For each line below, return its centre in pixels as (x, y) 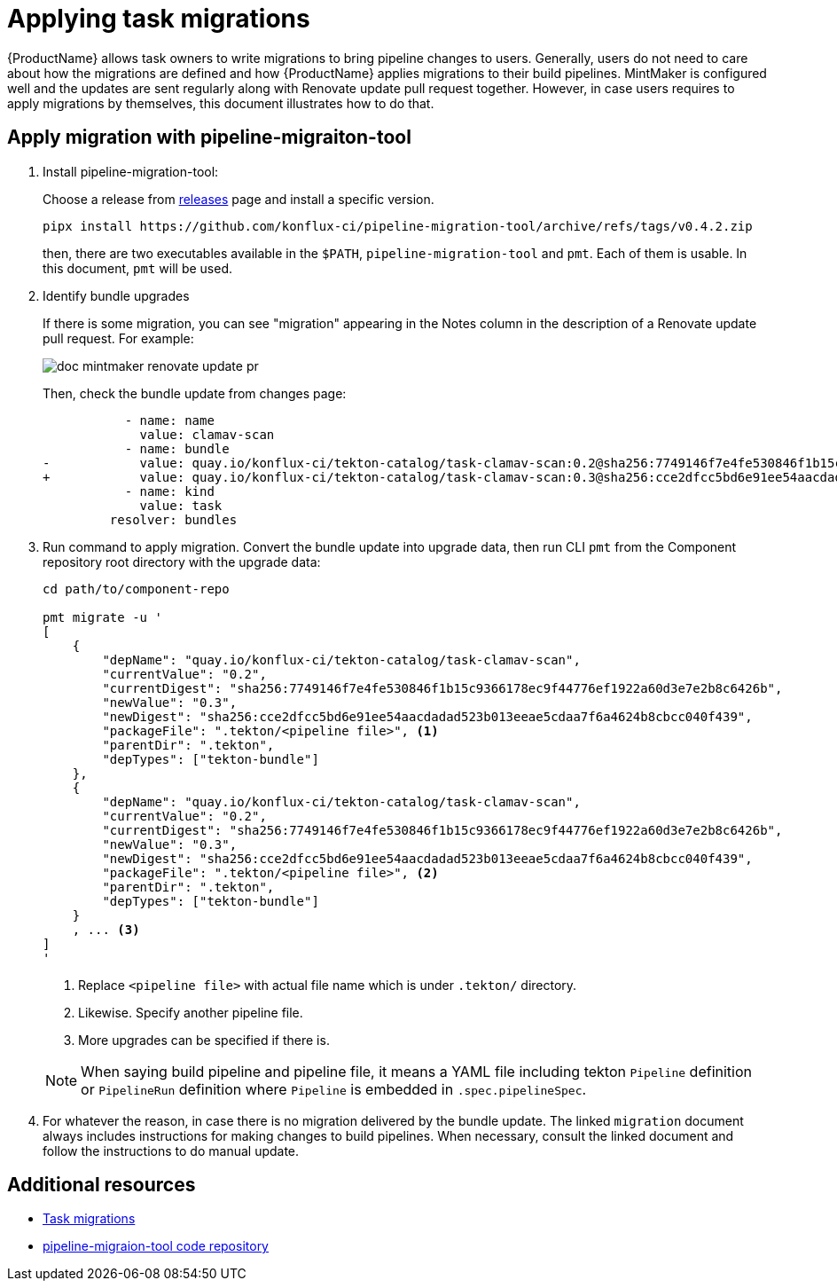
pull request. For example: (118, 338)
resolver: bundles (173, 519)
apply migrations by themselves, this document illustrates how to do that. (221, 103)
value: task (181, 505)
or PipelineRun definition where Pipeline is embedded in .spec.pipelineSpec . (334, 1089)
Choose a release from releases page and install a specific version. (239, 199)
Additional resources (102, 1185)
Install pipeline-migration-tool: (131, 171)
